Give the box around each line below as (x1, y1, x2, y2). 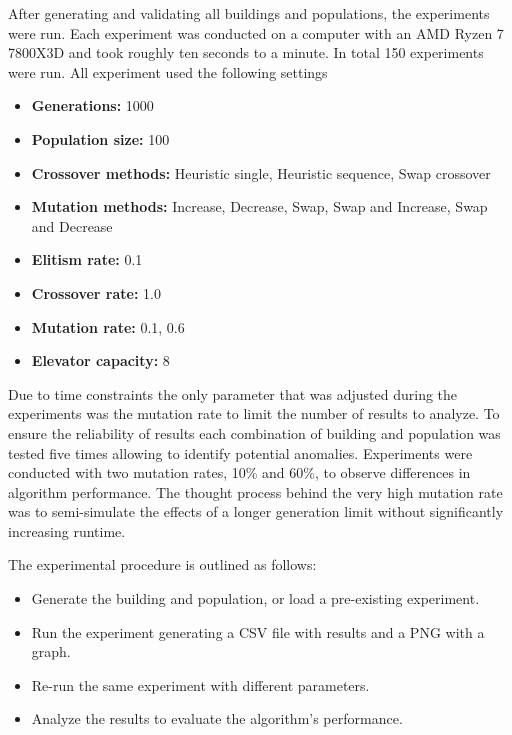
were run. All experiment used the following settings (8, 61, 328, 82)
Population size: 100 (31, 128, 170, 149)
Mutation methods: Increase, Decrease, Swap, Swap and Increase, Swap (31, 196, 488, 217)
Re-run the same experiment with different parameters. (31, 674, 370, 695)
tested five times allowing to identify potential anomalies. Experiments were (8, 442, 473, 463)
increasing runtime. (8, 520, 126, 541)
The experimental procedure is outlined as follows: (8, 554, 317, 575)
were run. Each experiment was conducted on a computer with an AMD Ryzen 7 (8, 22, 504, 43)
